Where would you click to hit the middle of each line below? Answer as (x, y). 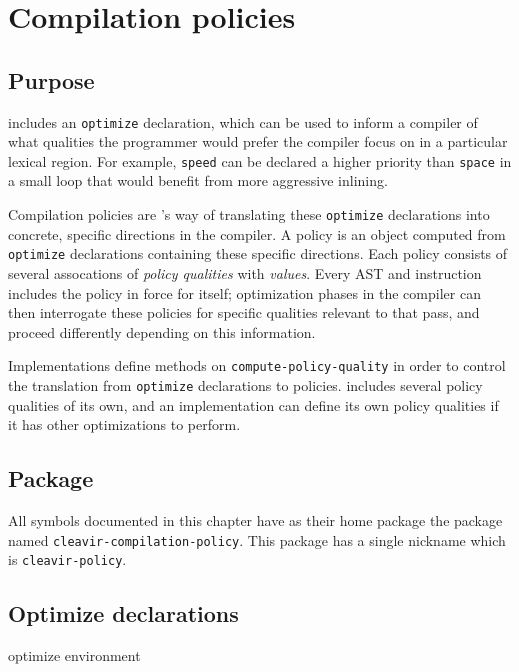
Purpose (51, 79)
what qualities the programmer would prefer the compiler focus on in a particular (258, 141)
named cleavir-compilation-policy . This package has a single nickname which (257, 539)
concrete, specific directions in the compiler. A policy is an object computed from (257, 233)
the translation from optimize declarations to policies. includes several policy (245, 385)
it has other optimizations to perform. (124, 424)
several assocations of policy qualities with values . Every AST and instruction (245, 272)
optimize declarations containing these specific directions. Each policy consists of (258, 253)
